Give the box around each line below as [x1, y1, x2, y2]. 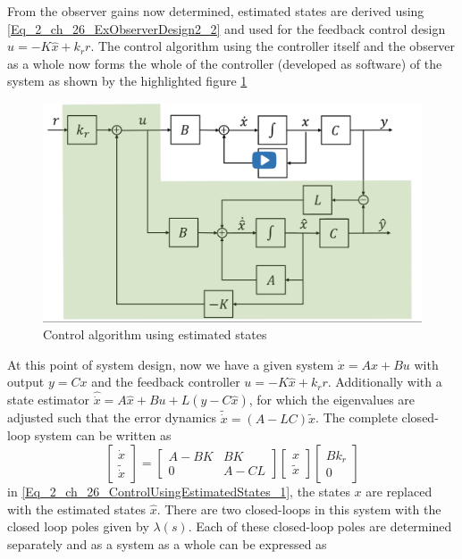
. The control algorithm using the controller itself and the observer [90, 37, 456, 55]
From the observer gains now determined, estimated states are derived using [7, 2, 424, 20]
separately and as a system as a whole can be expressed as [7, 534, 327, 553]
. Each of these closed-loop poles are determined [188, 517, 452, 536]
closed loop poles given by [7, 517, 149, 536]
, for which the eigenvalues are [248, 390, 416, 409]
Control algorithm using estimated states [43, 325, 267, 344]
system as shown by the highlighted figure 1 [7, 71, 248, 90]
